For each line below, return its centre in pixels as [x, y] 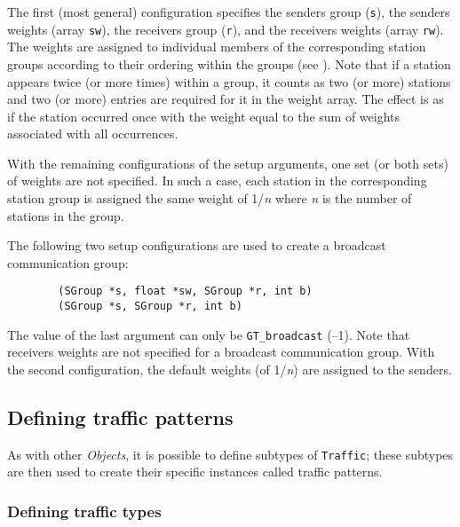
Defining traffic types [84, 511]
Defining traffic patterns [120, 417]
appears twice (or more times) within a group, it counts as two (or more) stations [229, 81]
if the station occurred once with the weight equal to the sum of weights [204, 116]
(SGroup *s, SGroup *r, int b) [150, 307]
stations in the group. [66, 215]
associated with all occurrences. [93, 134]
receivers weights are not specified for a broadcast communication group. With [221, 352]
